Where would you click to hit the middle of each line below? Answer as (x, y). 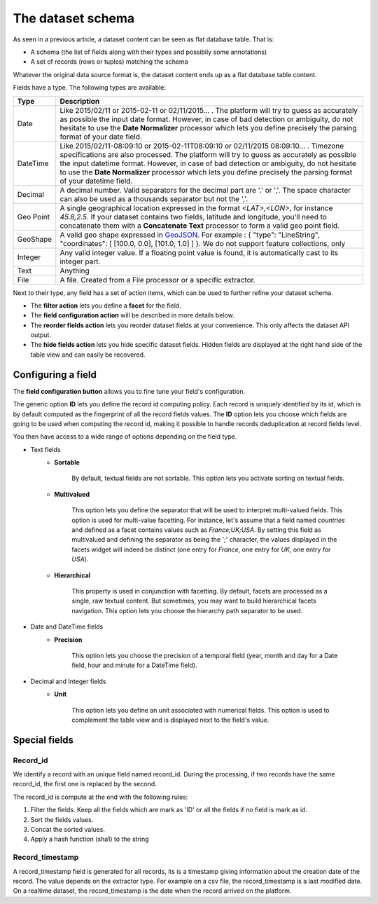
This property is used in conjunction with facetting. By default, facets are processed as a (200, 591)
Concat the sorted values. (68, 830)
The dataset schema (74, 18)
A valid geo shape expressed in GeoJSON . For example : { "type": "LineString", (190, 235)
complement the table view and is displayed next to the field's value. (170, 720)
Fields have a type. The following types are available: (90, 88)
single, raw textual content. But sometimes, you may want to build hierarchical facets (194, 601)
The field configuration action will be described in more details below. (132, 315)
